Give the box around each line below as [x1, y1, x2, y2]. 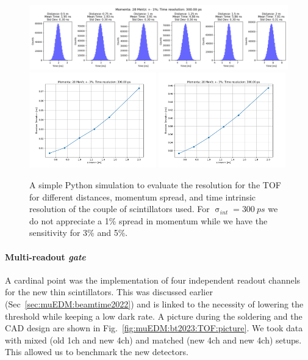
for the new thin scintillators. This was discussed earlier [5, 285, 213, 298]
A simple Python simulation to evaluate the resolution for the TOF [29, 178, 281, 191]
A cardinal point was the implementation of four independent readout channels [5, 273, 301, 286]
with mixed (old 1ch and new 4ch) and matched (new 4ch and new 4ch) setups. [5, 333, 302, 346]
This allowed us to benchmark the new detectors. [5, 345, 188, 358]
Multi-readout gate [5, 250, 86, 263]
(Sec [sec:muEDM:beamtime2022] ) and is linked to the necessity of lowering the [5, 297, 304, 310]
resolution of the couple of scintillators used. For [29, 202, 210, 215]
